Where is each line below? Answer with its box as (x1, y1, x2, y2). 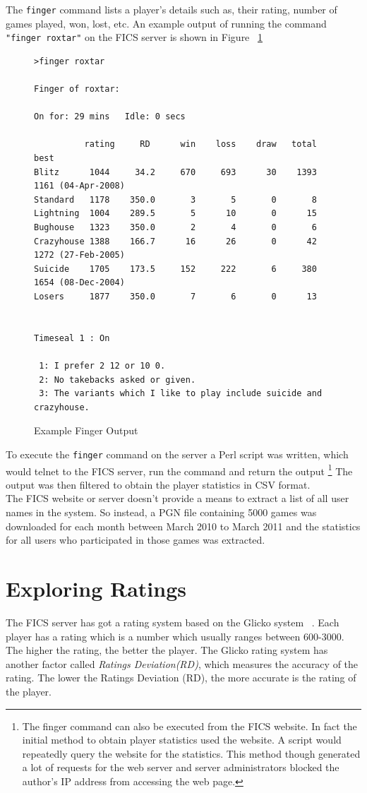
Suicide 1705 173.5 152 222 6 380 (34, 263, 317, 274)
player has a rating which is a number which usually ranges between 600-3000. (6, 628, 344, 643)
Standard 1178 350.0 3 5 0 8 (34, 194, 317, 205)
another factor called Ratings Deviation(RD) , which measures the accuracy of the (6, 656, 359, 671)
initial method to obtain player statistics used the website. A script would (22, 732, 342, 747)
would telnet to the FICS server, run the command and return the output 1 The (6, 461, 353, 478)
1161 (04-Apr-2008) (34, 181, 125, 191)
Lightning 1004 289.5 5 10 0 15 (34, 208, 317, 219)
